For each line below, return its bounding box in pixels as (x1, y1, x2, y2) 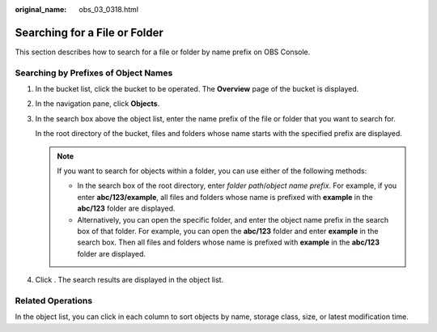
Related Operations (15, 295, 93, 306)
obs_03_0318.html (78, 5, 139, 14)
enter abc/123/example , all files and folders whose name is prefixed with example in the (77, 192, 374, 202)
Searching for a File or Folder (15, 25, 163, 40)
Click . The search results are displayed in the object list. (35, 275, 224, 285)
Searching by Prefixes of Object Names (15, 67, 173, 79)
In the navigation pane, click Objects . (35, 99, 160, 109)
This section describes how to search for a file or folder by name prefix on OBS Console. (15, 47, 311, 57)
